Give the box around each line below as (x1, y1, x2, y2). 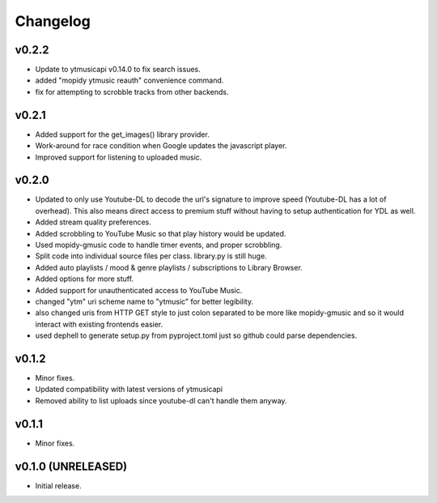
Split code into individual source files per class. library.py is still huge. (35, 251, 267, 261)
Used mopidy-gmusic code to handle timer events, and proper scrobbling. (35, 240, 282, 249)
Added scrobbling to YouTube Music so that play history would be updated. (35, 228, 286, 238)
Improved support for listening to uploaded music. (35, 152, 202, 162)
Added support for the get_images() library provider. (35, 130, 210, 139)
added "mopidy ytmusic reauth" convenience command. (35, 75, 224, 85)
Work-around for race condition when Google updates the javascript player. (35, 141, 287, 151)
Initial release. (35, 480, 82, 490)
